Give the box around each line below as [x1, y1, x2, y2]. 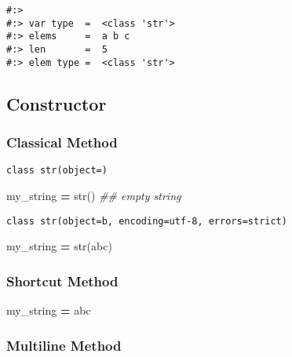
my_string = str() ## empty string [6, 187, 181, 203]
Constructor [6, 91, 107, 115]
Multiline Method [6, 335, 122, 355]
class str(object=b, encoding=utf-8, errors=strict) [6, 215, 287, 227]
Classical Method [6, 132, 118, 151]
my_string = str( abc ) [6, 238, 112, 254]
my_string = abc [6, 302, 91, 318]
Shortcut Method [6, 271, 119, 290]
